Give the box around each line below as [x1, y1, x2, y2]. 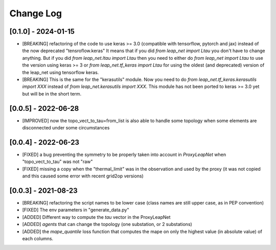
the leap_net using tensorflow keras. [22, 69, 99, 75]
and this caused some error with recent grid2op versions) [22, 173, 144, 179]
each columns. [22, 236, 54, 242]
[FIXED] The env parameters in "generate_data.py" [22, 207, 129, 213]
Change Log [9, 8, 62, 19]
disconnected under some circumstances [22, 125, 110, 131]
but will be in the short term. [22, 90, 82, 97]
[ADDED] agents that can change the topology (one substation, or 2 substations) [22, 221, 193, 228]
